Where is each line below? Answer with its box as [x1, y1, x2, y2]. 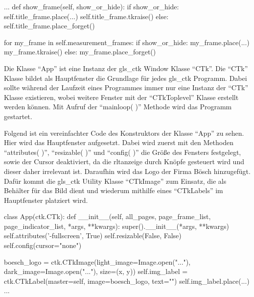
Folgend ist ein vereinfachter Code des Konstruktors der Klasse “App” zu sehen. [4, 127, 244, 138]
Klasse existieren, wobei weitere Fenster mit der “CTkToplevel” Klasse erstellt [4, 92, 239, 102]
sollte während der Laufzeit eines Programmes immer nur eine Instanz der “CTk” [4, 82, 249, 93]
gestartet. [4, 111, 32, 121]
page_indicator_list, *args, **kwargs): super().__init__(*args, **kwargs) [4, 221, 230, 231]
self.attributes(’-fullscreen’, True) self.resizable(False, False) [4, 230, 182, 241]
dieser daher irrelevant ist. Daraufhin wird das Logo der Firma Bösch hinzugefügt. [4, 166, 251, 176]
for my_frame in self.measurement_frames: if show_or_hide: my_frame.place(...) [4, 37, 250, 47]
